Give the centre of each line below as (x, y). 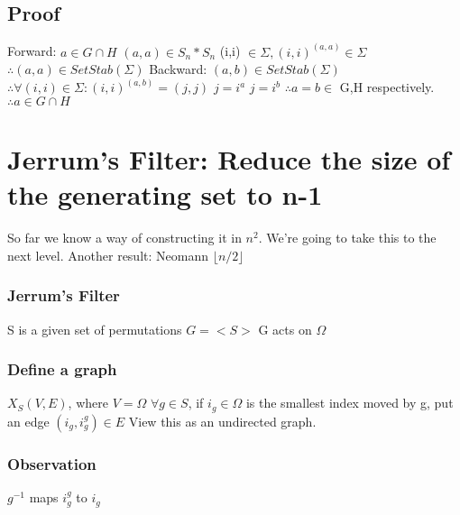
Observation (52, 463)
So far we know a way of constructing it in (124, 238)
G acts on (285, 329)
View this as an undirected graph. (222, 421)
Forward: (32, 51)
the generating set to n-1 (165, 194)
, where (88, 403)
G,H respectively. (387, 87)
